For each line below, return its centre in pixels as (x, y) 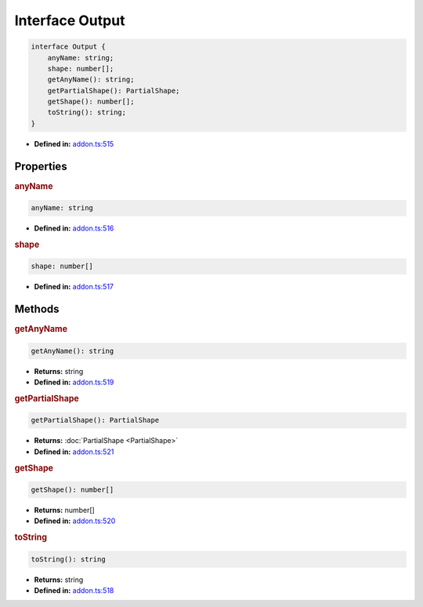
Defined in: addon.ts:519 (74, 382)
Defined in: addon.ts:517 (74, 287)
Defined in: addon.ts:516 (74, 228)
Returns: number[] (65, 511)
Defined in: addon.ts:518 (74, 591)
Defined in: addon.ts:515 (74, 144)
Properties (41, 166)
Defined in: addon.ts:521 (74, 452)
